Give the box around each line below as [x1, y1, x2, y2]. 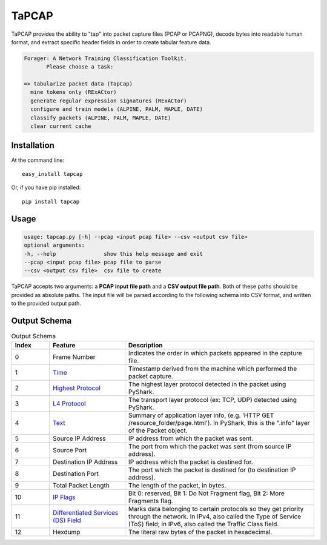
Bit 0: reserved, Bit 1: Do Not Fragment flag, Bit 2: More [128, 489, 285, 498]
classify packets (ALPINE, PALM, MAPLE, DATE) [30, 114, 171, 121]
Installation [11, 140, 54, 151]
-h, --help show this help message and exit [24, 250, 203, 257]
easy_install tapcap [22, 170, 83, 177]
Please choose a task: [46, 64, 114, 70]
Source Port [52, 446, 87, 455]
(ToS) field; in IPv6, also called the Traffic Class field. [128, 520, 279, 529]
